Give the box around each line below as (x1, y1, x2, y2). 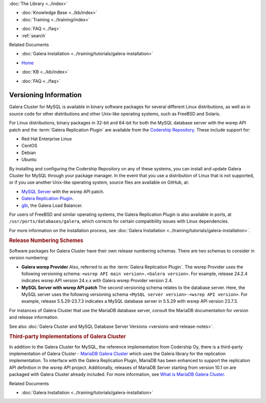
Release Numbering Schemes (9, 237, 84, 244)
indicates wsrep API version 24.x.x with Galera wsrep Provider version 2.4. (21, 278, 173, 283)
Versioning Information (9, 91, 82, 99)
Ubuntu (21, 157, 37, 162)
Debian (21, 150, 36, 156)
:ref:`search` (21, 33, 47, 39)
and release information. (9, 314, 59, 321)
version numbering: (9, 255, 49, 261)
